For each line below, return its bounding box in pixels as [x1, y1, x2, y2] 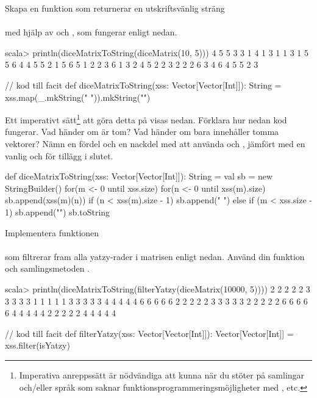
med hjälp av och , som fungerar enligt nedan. [5, 26, 177, 38]
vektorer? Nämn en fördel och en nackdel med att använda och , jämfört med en [5, 137, 305, 150]
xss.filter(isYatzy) [5, 339, 70, 352]
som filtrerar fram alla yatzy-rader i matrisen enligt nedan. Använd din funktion [5, 250, 305, 262]
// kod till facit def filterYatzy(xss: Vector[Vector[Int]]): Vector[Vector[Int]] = [5, 327, 294, 339]
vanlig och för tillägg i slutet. [5, 149, 113, 162]
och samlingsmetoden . [5, 262, 90, 275]
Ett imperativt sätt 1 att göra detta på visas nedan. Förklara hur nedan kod [5, 112, 287, 126]
